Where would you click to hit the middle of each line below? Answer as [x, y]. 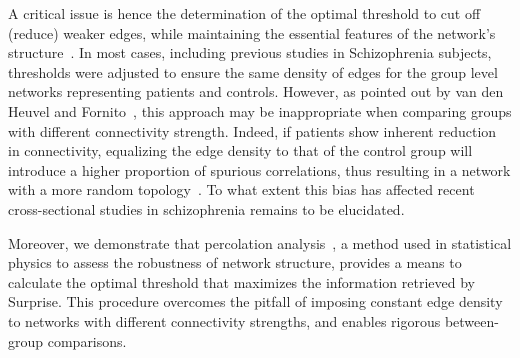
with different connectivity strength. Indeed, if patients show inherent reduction [252, 130]
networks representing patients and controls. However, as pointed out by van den [256, 91]
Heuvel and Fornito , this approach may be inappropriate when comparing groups [260, 110]
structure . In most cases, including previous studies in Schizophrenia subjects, [250, 52]
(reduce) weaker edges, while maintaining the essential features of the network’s [252, 32]
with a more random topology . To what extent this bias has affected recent [241, 189]
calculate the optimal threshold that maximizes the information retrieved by [241, 281]
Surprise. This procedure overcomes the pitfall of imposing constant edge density [255, 301]
